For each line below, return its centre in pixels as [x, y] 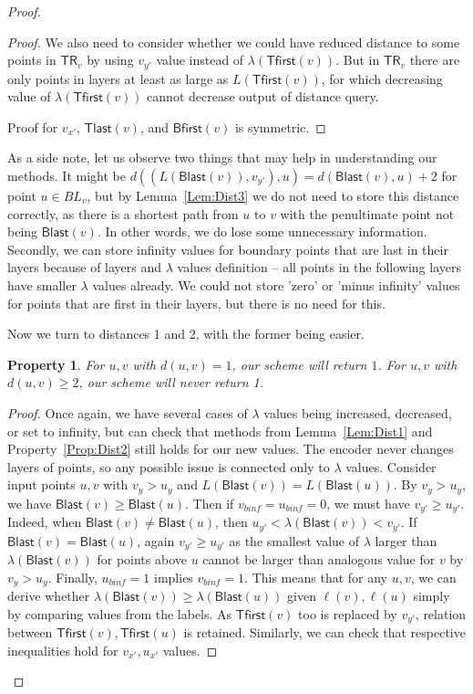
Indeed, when [45, 522]
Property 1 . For [56, 364]
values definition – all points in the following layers [319, 267]
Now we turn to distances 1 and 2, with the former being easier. [186, 334]
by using [110, 60]
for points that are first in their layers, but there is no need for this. [196, 303]
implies [174, 577]
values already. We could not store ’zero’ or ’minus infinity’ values [276, 284]
